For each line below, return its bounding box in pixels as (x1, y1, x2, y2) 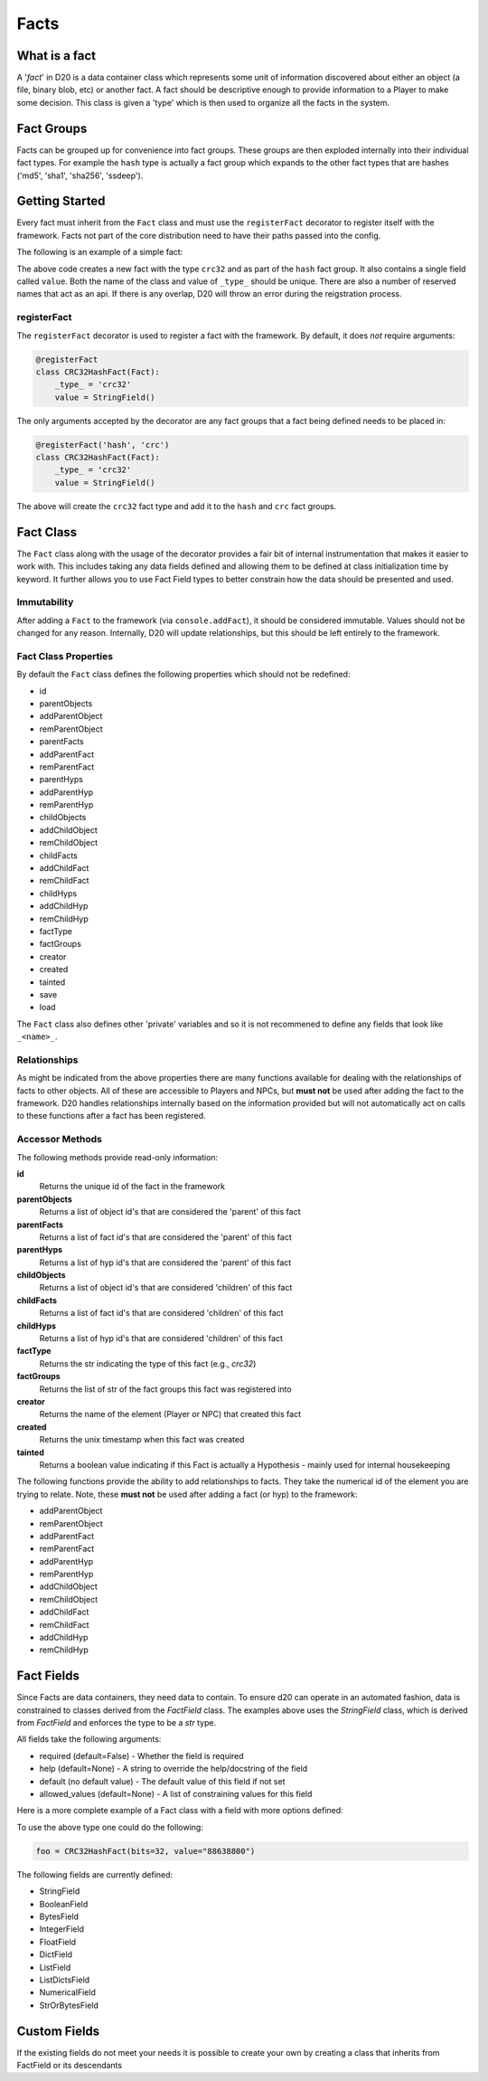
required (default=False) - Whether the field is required (39, 1750, 244, 1761)
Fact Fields (16, 1669, 80, 1684)
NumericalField (39, 1987, 97, 1998)
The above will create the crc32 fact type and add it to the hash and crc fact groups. (16, 500, 337, 511)
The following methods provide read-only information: (16, 1151, 219, 1162)
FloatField (39, 1936, 77, 1947)
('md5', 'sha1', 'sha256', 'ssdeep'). (16, 170, 144, 181)
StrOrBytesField (39, 2000, 99, 2010)
